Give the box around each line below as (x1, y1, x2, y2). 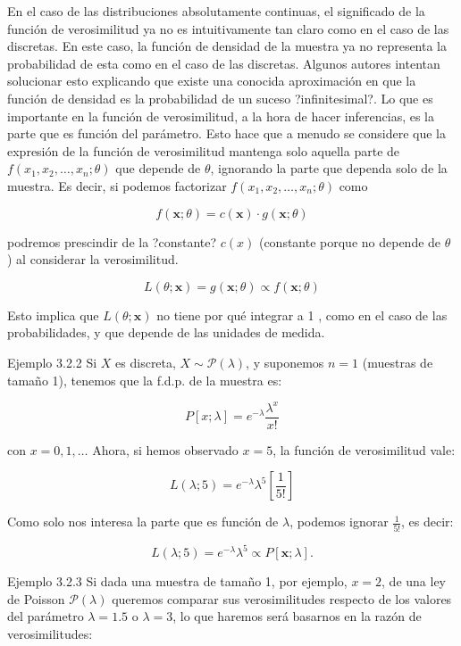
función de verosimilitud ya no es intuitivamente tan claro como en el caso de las (7, 19, 449, 37)
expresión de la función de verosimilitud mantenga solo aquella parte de (7, 141, 400, 160)
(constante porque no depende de (258, 232, 441, 251)
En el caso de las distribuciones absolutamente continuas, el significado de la (7, 2, 425, 20)
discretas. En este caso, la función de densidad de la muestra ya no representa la (7, 37, 448, 55)
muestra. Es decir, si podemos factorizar (7, 176, 227, 195)
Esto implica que (7, 305, 99, 324)
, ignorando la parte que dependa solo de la (210, 159, 448, 178)
